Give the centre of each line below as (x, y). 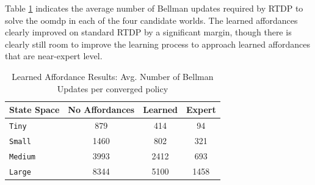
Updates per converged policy (113, 88)
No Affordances (101, 110)
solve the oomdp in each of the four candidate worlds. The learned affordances (151, 20)
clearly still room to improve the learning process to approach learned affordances (157, 44)
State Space (34, 110)
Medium (22, 157)
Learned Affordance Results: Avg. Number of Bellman (113, 76)
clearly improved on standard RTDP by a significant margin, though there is (148, 32)
